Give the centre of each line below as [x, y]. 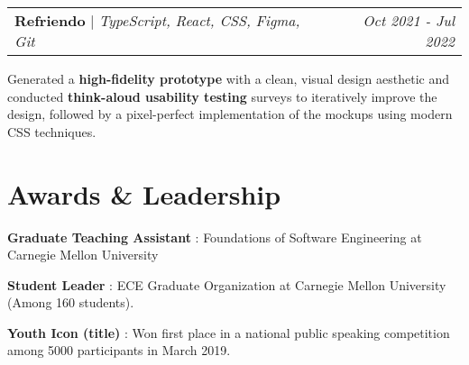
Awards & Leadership [144, 193]
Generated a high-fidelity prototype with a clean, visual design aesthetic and [228, 78]
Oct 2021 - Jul [409, 20]
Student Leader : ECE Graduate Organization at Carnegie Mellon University [227, 284]
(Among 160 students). [71, 302]
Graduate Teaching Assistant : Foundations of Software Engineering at [215, 237]
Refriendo [50, 20]
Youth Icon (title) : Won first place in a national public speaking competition [229, 332]
